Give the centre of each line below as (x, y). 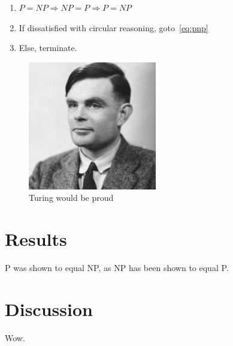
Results (36, 239)
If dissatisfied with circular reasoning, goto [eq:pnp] (114, 27)
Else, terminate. (48, 48)
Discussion (49, 309)
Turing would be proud (71, 198)
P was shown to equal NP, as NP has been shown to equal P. (117, 268)
